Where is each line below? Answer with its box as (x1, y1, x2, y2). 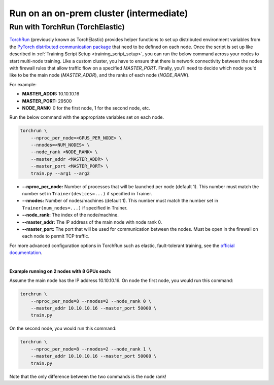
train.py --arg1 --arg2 (30, 170, 90, 176)
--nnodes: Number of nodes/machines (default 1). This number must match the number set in (22, 198, 218, 204)
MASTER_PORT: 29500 (22, 98, 72, 104)
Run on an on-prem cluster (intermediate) (9, 8, 188, 19)
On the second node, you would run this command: (9, 325, 117, 332)
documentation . (9, 250, 43, 256)
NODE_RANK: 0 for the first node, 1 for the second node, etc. (22, 104, 151, 111)
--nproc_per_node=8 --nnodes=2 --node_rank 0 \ (30, 298, 152, 304)
